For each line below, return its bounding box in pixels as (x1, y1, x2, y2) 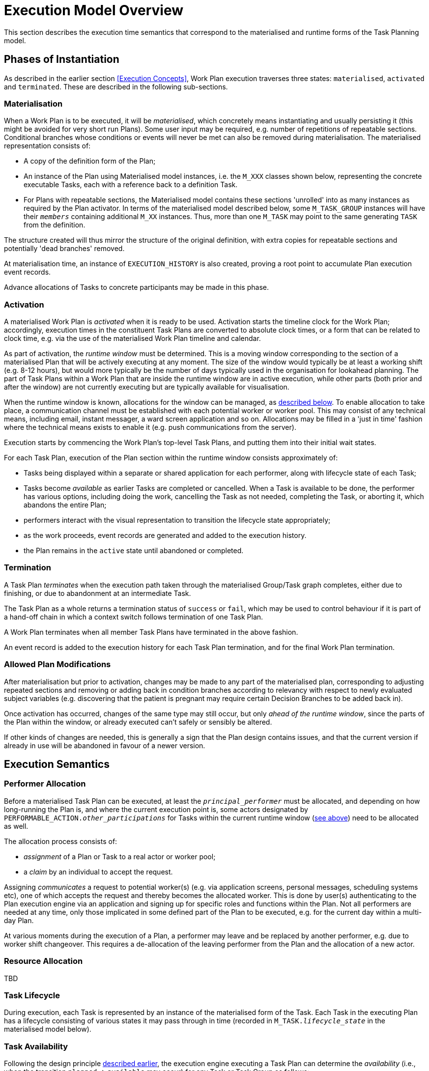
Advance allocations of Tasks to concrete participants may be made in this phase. (4, 283, 269, 292)
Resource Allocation (4, 956, 83, 966)
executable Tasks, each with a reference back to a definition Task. (24, 180, 238, 189)
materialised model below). (4, 1025, 91, 1034)
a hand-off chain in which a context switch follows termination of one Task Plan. (4, 612, 263, 621)
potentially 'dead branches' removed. (4, 244, 125, 253)
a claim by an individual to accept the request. (24, 867, 173, 876)
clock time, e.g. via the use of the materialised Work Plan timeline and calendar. (4, 334, 261, 343)
